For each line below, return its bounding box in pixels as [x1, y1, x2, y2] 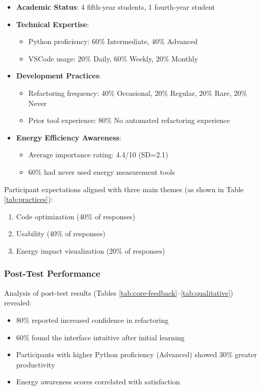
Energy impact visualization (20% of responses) [16, 245, 165, 256]
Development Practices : [16, 70, 101, 81]
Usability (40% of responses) [16, 228, 105, 239]
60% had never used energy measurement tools [28, 166, 175, 177]
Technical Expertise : [16, 18, 89, 29]
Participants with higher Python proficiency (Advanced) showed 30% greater [16, 349, 257, 360]
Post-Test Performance [4, 267, 100, 280]
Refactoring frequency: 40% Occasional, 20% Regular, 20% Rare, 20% [28, 87, 247, 98]
